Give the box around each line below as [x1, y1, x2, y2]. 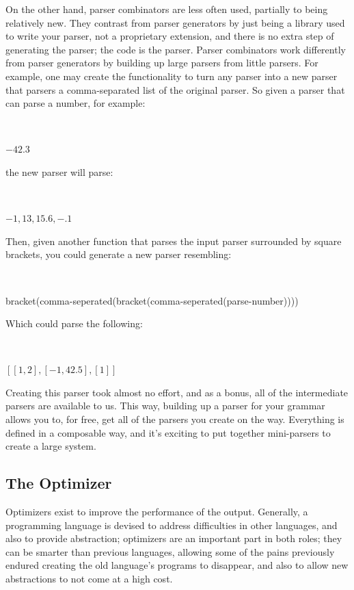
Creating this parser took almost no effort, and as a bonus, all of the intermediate [5, 385, 349, 399]
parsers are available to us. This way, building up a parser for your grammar [5, 398, 325, 413]
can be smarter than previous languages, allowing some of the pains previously [5, 544, 335, 559]
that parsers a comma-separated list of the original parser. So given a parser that [5, 82, 345, 97]
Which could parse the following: [5, 316, 143, 331]
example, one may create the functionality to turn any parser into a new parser [5, 68, 338, 83]
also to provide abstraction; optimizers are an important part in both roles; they [5, 531, 342, 546]
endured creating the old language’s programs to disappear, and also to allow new [5, 558, 349, 572]
